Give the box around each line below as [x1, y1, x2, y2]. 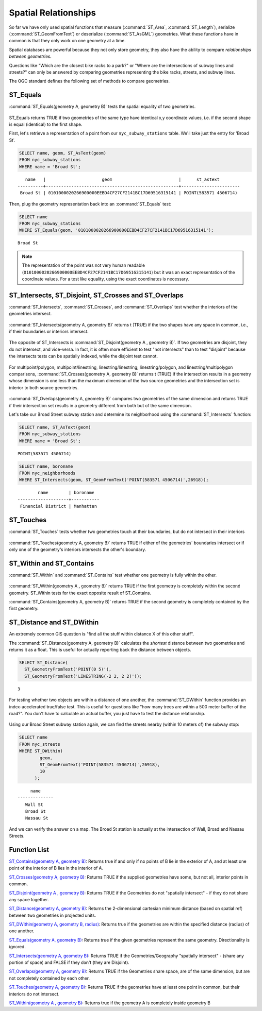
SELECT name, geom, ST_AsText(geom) [19, 150, 107, 155]
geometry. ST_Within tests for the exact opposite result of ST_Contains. [9, 590, 151, 596]
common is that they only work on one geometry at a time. [9, 38, 126, 44]
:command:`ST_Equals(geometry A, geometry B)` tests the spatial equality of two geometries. [9, 103, 196, 109]
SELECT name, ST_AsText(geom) [19, 424, 91, 430]
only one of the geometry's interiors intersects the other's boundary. [9, 547, 147, 552]
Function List [9, 845, 49, 854]
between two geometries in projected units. [9, 912, 97, 918]
